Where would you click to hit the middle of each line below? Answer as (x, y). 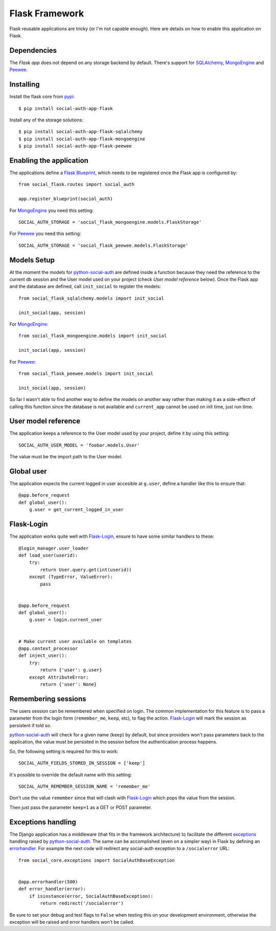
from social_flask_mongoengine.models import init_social (93, 336)
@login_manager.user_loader (54, 548)
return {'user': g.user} (71, 670)
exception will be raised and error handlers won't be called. (72, 922)
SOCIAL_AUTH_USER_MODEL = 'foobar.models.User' (79, 445)
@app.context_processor (48, 649)
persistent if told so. (30, 725)
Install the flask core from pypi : (42, 97)
